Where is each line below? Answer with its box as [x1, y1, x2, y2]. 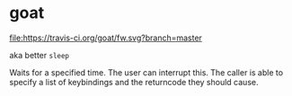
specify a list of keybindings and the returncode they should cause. [9, 76, 259, 87]
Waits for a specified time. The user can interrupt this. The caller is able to [9, 66, 284, 78]
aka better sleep [9, 49, 70, 60]
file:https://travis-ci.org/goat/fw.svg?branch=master [9, 32, 202, 43]
